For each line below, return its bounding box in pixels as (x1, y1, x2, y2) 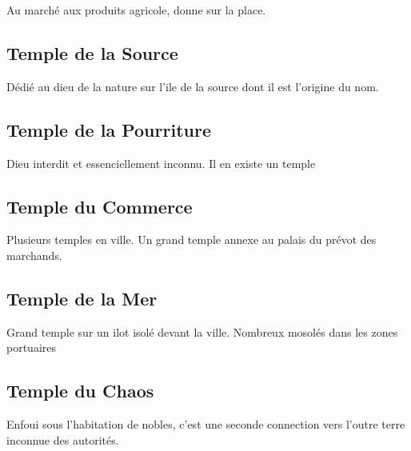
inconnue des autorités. (6, 431, 119, 448)
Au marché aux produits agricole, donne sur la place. (6, 2, 266, 18)
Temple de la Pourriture (6, 117, 211, 142)
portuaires (6, 339, 57, 356)
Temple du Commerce (6, 194, 193, 218)
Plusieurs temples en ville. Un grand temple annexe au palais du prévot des (6, 231, 377, 248)
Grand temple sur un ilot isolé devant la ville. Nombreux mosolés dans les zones (6, 323, 398, 340)
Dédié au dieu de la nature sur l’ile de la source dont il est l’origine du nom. (6, 78, 379, 94)
